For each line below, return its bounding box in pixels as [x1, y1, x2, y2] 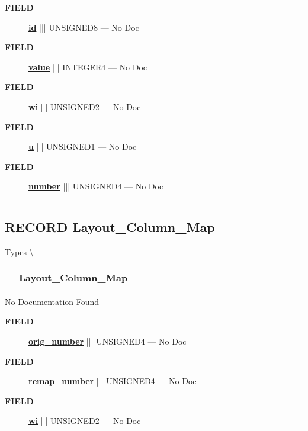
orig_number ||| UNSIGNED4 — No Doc [28, 334, 187, 347]
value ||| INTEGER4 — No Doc [28, 60, 147, 73]
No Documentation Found [5, 295, 100, 307]
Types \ [5, 246, 34, 258]
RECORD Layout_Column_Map [5, 218, 215, 236]
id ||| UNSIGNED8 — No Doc [28, 21, 139, 33]
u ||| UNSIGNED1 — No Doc [28, 140, 137, 153]
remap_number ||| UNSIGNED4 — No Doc [28, 375, 197, 387]
